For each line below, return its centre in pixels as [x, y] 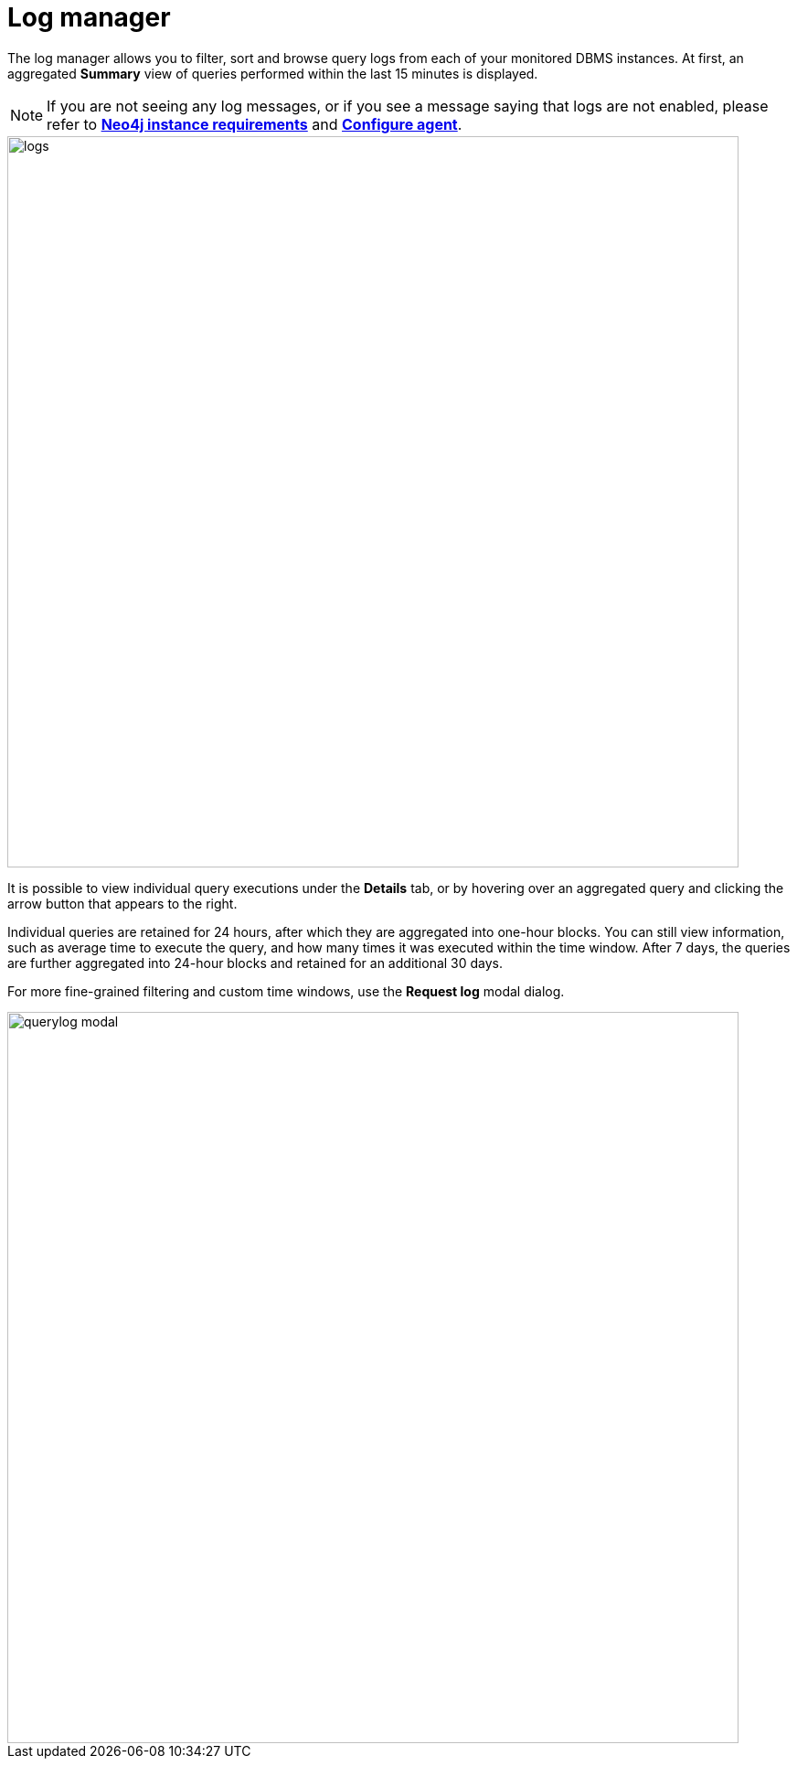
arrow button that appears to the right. [122, 903]
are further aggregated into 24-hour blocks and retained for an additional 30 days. [255, 963]
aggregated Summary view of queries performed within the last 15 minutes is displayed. [273, 73]
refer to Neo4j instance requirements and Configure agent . [255, 124]
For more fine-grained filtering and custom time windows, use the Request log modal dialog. [286, 991]
